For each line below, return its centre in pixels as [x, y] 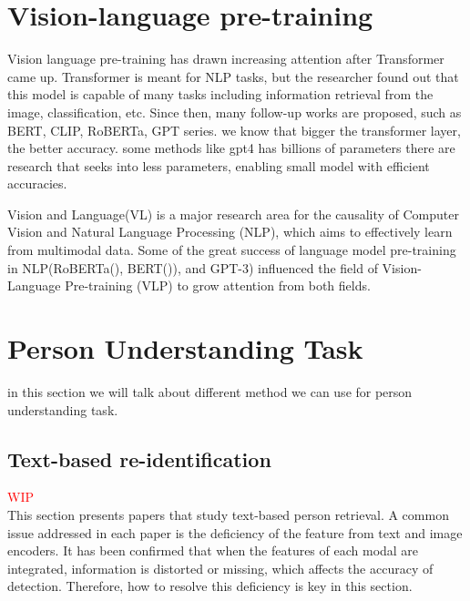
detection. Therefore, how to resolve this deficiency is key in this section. [210, 586]
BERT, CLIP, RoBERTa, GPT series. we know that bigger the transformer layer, [234, 130]
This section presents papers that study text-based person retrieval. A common [228, 514]
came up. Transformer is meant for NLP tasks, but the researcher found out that [233, 76]
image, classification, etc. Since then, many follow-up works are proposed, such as [235, 112]
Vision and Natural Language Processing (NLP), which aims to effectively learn [230, 232]
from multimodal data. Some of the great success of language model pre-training [232, 250]
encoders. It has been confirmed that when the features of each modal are [213, 550]
